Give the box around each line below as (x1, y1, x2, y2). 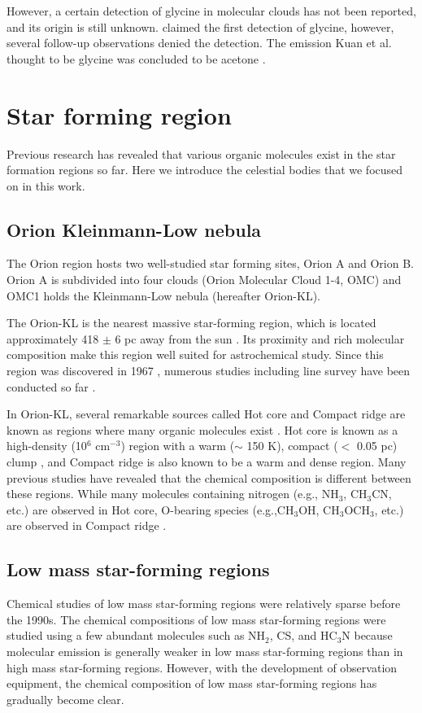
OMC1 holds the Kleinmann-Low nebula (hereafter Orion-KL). (7, 287, 321, 304)
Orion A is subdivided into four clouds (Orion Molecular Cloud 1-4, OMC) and (7, 271, 402, 288)
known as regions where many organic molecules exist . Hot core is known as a (7, 421, 398, 438)
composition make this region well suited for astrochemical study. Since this (7, 346, 384, 363)
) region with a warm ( (120, 437, 235, 454)
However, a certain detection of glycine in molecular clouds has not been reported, (7, 2, 416, 19)
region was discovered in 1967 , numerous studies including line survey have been (7, 362, 411, 379)
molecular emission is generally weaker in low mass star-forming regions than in (7, 642, 403, 659)
